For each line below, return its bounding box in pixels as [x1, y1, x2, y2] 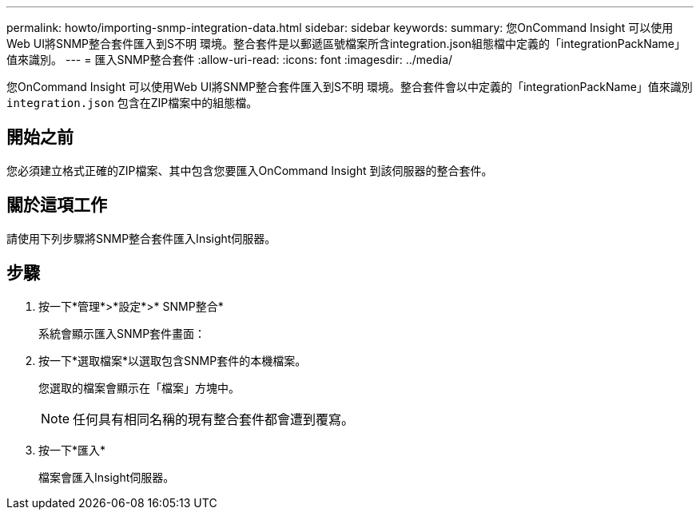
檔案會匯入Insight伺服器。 [38, 470, 175, 484]
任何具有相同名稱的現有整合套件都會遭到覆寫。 [73, 411, 355, 427]
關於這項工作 [6, 195, 107, 216]
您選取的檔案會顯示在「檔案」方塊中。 [38, 380, 240, 395]
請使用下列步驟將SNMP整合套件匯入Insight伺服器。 [6, 231, 276, 245]
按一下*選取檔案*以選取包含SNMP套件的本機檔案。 [38, 353, 307, 367]
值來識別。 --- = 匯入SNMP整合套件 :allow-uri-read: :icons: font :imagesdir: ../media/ [6, 53, 453, 66]
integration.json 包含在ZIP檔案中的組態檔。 [6, 96, 258, 109]
